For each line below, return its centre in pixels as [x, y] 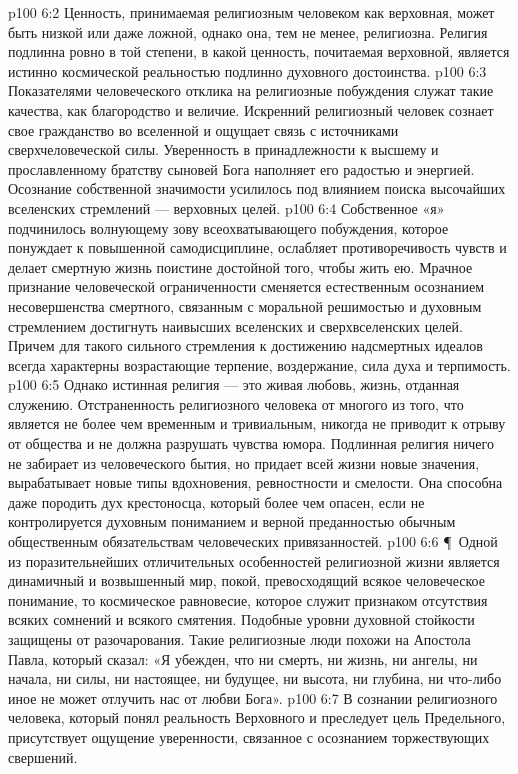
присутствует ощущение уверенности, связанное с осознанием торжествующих [249, 736]
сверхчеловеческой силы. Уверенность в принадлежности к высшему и [223, 149]
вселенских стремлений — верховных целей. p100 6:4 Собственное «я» [226, 207]
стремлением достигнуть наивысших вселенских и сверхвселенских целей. [235, 325]
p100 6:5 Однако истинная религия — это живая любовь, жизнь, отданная [234, 384]
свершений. [43, 756]
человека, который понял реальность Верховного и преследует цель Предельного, [257, 717]
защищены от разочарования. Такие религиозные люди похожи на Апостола [239, 639]
